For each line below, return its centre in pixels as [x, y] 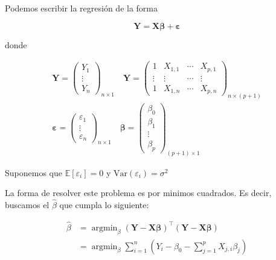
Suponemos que [34, 172]
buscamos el [27, 205]
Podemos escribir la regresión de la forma [81, 8]
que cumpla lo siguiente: [104, 205]
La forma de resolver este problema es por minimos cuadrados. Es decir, [138, 193]
